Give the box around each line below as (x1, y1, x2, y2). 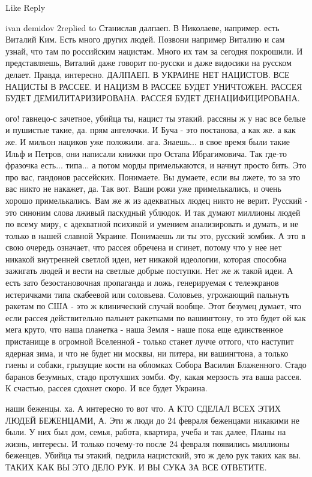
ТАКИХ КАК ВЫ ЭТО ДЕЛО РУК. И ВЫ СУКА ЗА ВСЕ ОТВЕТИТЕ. (5, 460, 267, 473)
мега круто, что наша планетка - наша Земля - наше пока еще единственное (5, 323, 283, 336)
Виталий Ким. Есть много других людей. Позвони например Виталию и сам (5, 33, 285, 46)
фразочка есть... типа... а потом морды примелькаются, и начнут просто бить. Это (5, 159, 307, 171)
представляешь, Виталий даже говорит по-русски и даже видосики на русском (5, 56, 292, 69)
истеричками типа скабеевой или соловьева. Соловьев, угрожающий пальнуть (5, 288, 290, 300)
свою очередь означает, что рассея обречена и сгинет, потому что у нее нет (5, 241, 282, 253)
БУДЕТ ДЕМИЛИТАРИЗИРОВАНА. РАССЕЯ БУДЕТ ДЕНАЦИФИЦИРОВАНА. (5, 92, 300, 104)
